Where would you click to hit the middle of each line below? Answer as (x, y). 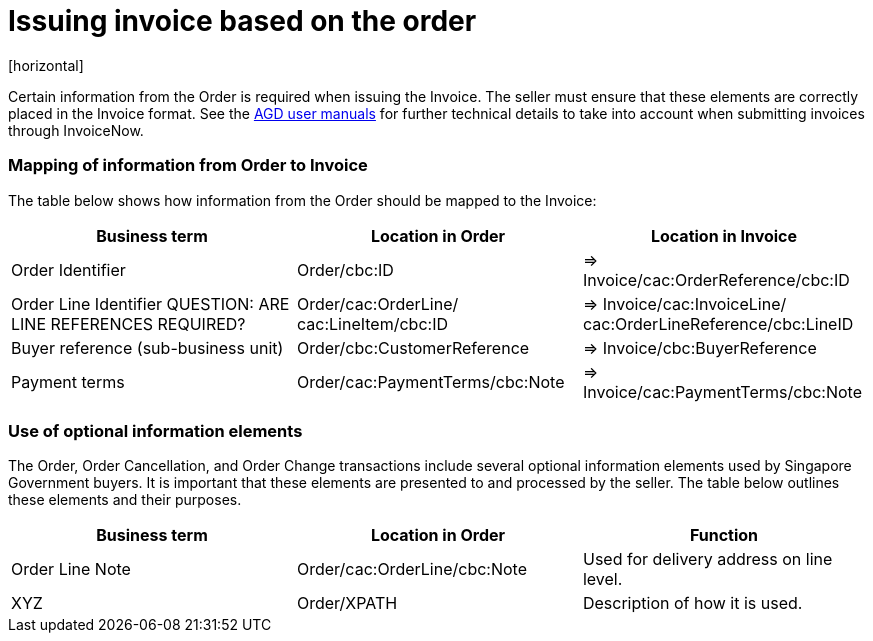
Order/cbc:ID (345, 269)
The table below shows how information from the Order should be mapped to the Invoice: (302, 200)
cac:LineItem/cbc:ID (372, 323)
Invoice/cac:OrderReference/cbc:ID (716, 279)
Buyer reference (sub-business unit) (147, 347)
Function (724, 535)
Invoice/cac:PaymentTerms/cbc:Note (722, 391)
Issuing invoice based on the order (242, 21)
